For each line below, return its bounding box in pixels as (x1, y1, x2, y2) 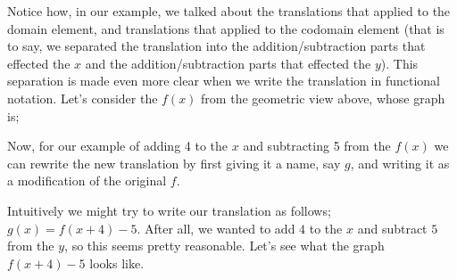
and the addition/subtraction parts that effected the (85, 53, 371, 72)
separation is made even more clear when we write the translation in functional (7, 71, 440, 90)
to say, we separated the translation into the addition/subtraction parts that (7, 37, 426, 55)
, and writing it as (350, 153, 450, 172)
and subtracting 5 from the (243, 136, 391, 155)
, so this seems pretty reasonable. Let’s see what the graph (64, 236, 385, 255)
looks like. (89, 253, 145, 272)
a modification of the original (7, 171, 167, 190)
